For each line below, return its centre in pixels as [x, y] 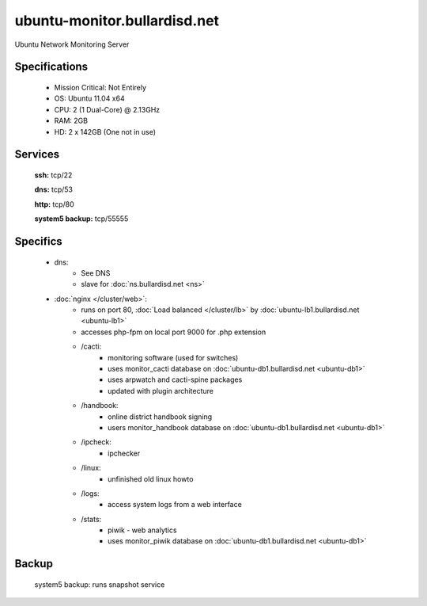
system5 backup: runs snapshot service [100, 584]
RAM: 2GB [71, 121]
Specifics [38, 241]
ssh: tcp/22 [53, 175]
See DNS [96, 273]
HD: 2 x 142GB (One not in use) [105, 131]
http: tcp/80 [54, 204]
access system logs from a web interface [175, 505]
